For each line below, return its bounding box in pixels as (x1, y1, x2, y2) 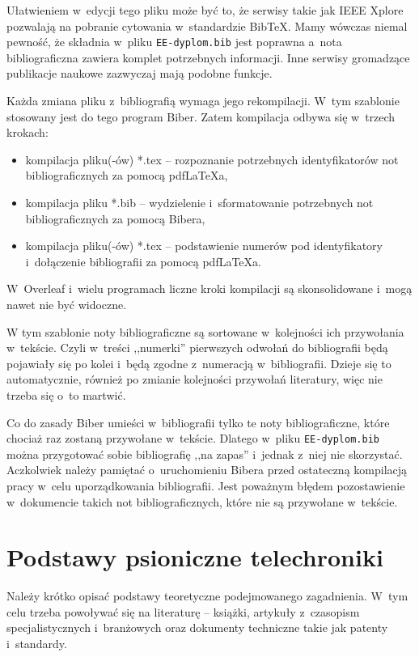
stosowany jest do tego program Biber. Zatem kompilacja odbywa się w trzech (6, 108, 396, 125)
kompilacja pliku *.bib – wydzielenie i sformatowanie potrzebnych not (25, 194, 374, 210)
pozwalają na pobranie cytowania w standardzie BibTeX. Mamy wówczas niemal (6, 17, 408, 34)
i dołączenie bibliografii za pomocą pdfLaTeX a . (25, 252, 261, 269)
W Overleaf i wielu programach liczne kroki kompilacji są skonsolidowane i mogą (6, 280, 413, 297)
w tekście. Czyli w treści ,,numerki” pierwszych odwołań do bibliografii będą (6, 339, 388, 356)
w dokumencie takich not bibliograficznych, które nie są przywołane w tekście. (6, 493, 398, 510)
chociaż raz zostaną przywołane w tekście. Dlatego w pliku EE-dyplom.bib (6, 430, 379, 447)
